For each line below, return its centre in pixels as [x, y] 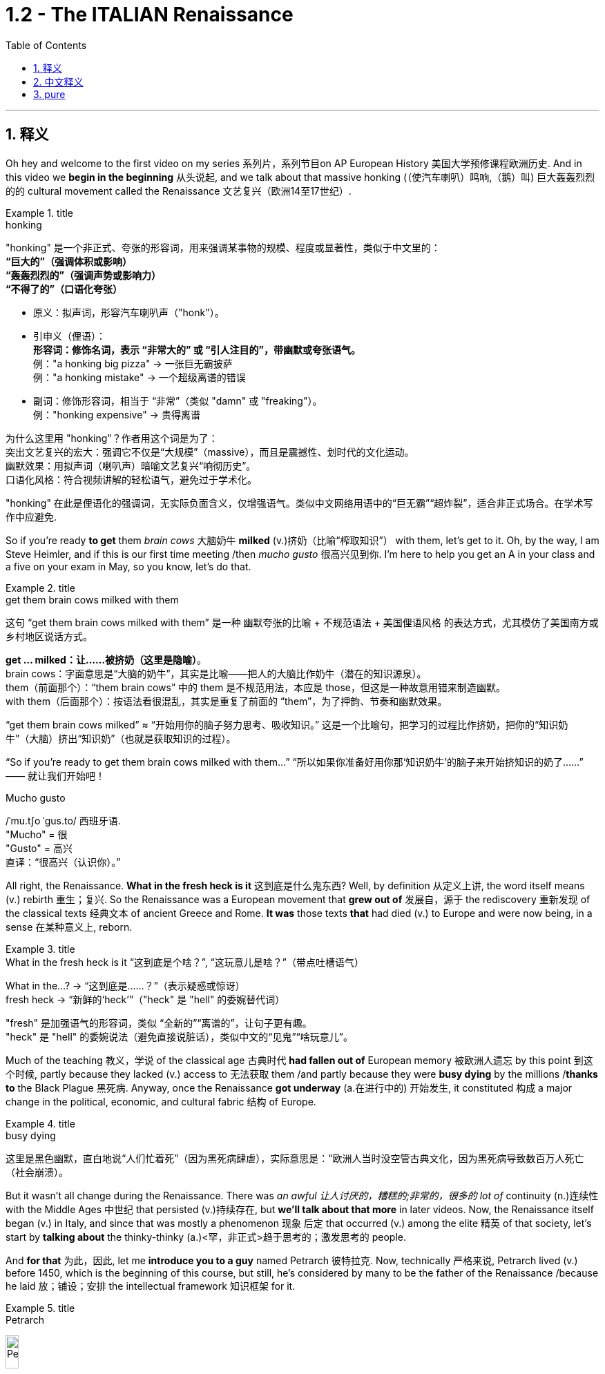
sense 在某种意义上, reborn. [69, 927]
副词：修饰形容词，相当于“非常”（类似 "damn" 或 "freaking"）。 [178, 400]
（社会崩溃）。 [37, 1172]
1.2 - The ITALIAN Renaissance [150, 14]
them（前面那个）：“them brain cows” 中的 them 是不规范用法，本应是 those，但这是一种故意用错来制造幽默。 [256, 687]
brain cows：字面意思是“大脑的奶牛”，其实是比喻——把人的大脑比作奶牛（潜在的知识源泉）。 [216, 673]
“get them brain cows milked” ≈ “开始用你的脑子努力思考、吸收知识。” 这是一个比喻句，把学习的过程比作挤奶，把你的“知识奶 [287, 724]
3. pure [49, 94]
